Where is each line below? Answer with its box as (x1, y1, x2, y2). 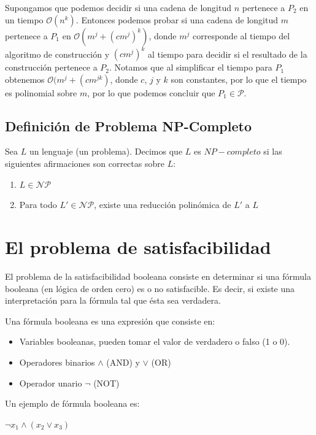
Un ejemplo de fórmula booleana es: (5, 397, 140, 410)
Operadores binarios (19, 355, 95, 368)
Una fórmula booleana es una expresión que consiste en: (5, 314, 215, 327)
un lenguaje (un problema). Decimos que (29, 145, 183, 158)
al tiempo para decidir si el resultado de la (147, 47, 307, 60)
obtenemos (5, 72, 45, 85)
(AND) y (106, 355, 140, 368)
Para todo (19, 198, 57, 211)
